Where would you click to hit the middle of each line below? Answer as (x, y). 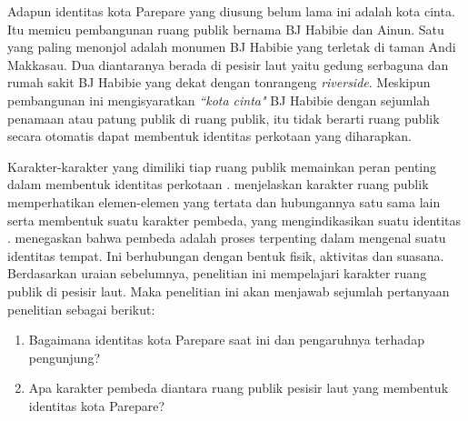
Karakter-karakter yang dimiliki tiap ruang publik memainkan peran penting (222, 166)
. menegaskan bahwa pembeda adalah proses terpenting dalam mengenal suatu (227, 238)
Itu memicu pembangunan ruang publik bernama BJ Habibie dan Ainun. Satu (226, 29)
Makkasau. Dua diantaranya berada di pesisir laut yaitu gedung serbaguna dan (228, 64)
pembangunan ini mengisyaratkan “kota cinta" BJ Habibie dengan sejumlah (219, 100)
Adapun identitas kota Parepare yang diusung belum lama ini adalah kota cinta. (231, 11)
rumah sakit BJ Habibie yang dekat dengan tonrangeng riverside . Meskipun (219, 82)
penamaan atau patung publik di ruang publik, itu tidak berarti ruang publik (224, 118)
